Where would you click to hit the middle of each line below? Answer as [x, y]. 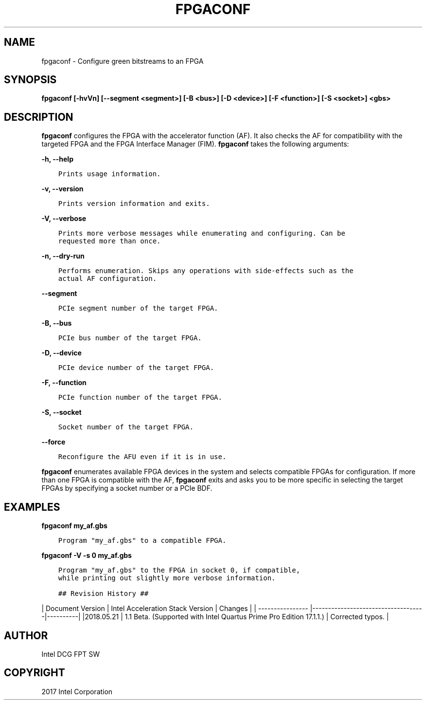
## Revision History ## [103, 594]
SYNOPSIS [30, 80]
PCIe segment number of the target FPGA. [138, 308]
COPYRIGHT [35, 673]
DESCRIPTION [39, 117]
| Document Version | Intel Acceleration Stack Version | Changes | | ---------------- [175, 609]
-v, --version [62, 189]
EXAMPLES [32, 507]
